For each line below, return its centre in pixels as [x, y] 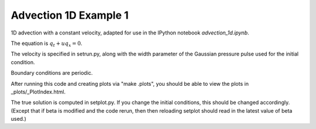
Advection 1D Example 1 [70, 15]
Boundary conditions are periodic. [52, 73]
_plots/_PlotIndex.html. [38, 92]
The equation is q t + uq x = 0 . [47, 44]
